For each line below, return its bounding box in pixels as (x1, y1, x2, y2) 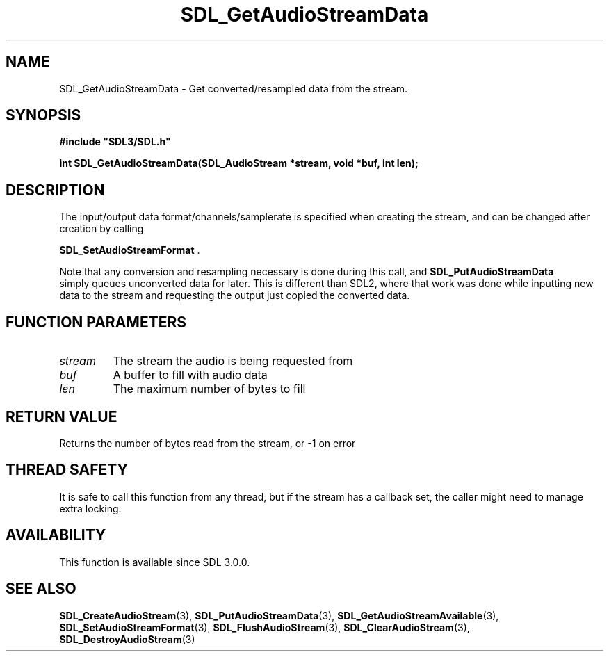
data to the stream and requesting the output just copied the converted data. (59, 289, 410, 302)
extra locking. (59, 502, 122, 514)
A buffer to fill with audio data (113, 368, 268, 382)
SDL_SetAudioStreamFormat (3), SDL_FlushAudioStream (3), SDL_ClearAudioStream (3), (59, 621, 470, 633)
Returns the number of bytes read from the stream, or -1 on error (59, 437, 356, 449)
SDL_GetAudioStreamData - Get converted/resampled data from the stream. (59, 82, 408, 95)
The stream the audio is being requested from (113, 354, 353, 368)
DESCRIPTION (6, 181, 105, 199)
